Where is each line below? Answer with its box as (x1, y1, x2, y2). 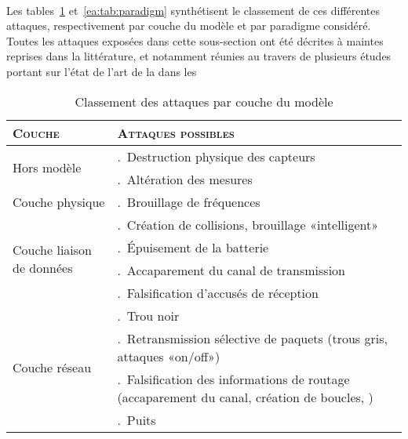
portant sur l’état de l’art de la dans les (6, 63, 197, 79)
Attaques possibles (117, 123, 235, 142)
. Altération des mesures (117, 169, 253, 188)
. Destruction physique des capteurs (117, 147, 315, 165)
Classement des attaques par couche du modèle (75, 92, 333, 111)
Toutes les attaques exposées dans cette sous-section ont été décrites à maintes (6, 32, 384, 49)
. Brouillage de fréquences (117, 192, 260, 211)
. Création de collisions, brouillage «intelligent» (117, 215, 379, 234)
